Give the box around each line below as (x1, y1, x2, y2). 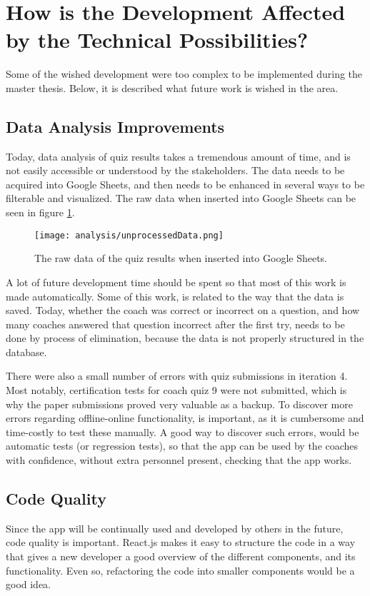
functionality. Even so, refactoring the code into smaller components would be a (6, 562, 355, 577)
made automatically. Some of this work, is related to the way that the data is (6, 288, 344, 303)
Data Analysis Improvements (6, 115, 225, 137)
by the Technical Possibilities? (6, 25, 309, 54)
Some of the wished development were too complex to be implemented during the (6, 66, 363, 81)
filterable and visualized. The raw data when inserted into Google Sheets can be (6, 191, 356, 206)
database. (6, 344, 47, 359)
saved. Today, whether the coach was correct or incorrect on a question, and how (6, 303, 360, 318)
